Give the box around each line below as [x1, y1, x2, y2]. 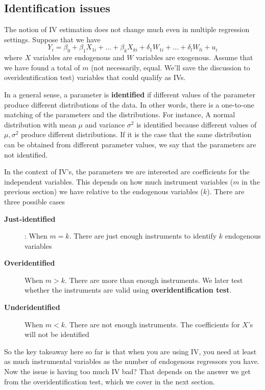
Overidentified [4, 257, 55, 268]
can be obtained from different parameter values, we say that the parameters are [4, 139, 256, 149]
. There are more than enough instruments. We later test [65, 274, 243, 285]
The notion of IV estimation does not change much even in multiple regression [4, 24, 250, 35]
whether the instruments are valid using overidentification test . [25, 284, 232, 295]
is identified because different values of [136, 119, 257, 129]
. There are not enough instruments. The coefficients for [65, 319, 240, 329]
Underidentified [4, 302, 60, 313]
